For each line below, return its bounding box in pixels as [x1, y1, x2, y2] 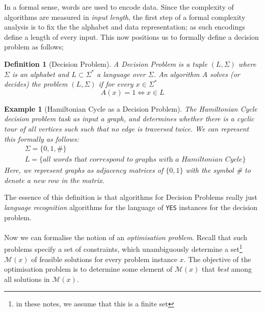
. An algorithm [153, 68, 200, 79]
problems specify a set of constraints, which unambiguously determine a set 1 [4, 242, 243, 254]
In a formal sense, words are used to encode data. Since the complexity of [4, 2, 234, 12]
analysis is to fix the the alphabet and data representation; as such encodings [4, 21, 245, 32]
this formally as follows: [4, 133, 79, 144]
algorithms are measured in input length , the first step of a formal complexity [4, 11, 246, 22]
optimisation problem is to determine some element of [4, 264, 173, 274]
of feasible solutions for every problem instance [31, 253, 177, 264]
